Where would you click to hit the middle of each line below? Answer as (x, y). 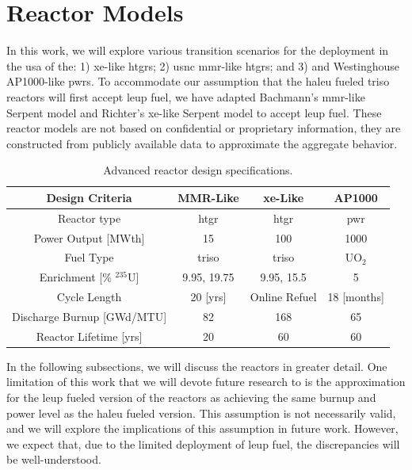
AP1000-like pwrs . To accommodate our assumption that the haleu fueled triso (198, 81)
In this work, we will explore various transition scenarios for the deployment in (198, 50)
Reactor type (89, 218)
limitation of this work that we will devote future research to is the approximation (206, 382)
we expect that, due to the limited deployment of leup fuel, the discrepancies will (203, 443)
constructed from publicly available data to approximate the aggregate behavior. (202, 143)
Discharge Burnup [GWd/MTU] (90, 316)
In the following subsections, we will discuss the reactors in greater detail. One (197, 366)
